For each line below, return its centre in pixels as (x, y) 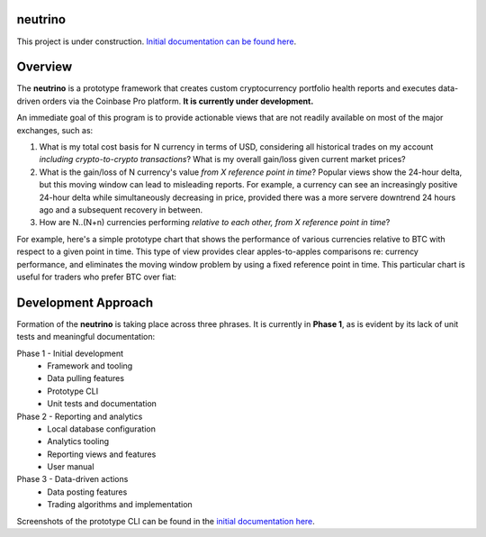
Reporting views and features (102, 454)
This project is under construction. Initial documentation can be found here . (157, 41)
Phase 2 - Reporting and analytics (80, 416)
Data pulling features (86, 378)
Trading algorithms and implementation (120, 505)
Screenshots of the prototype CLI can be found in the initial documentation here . (166, 521)
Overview (45, 67)
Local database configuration (102, 429)
